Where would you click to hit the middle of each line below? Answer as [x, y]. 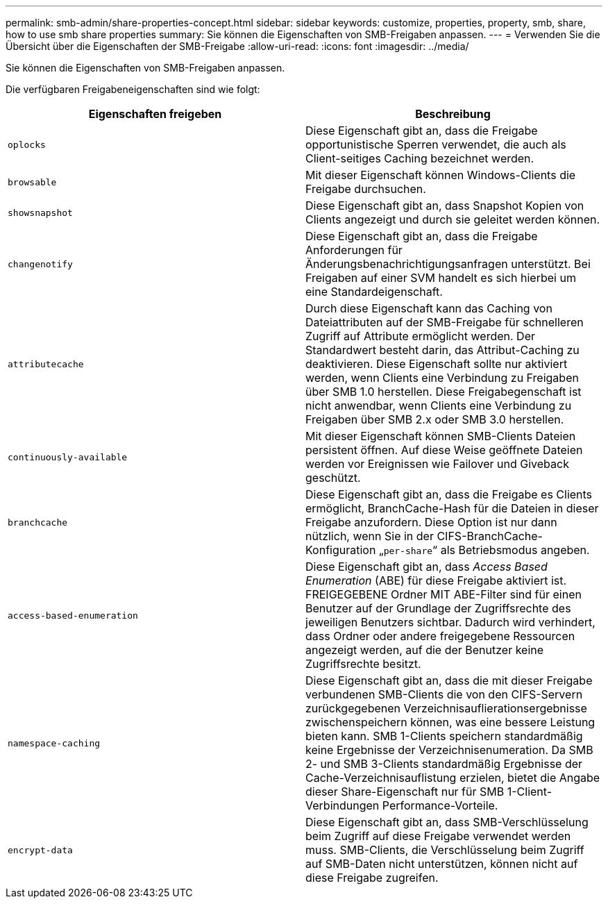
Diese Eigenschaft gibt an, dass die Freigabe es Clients [449, 494]
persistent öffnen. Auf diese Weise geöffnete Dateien [444, 450]
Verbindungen [343, 805]
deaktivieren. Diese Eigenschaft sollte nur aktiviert [437, 364]
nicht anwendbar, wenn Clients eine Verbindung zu [439, 405]
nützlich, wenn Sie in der [370, 536]
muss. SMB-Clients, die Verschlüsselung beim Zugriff [445, 850]
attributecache [46, 364]
